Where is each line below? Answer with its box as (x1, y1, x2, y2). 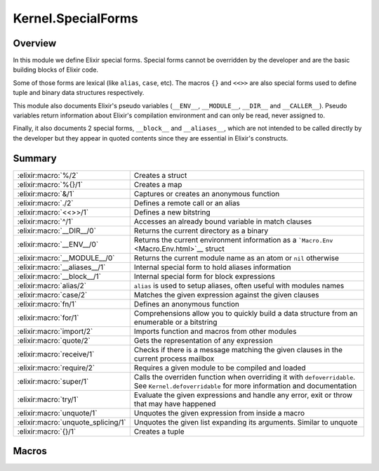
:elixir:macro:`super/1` (17, 376, 89, 386)
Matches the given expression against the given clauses (133, 290, 319, 299)
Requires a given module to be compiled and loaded (133, 363, 306, 373)
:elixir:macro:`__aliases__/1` (17, 262, 106, 272)
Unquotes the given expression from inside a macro (133, 408, 305, 418)
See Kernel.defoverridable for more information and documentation (133, 380, 357, 390)
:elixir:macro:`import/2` (17, 326, 93, 336)
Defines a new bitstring (133, 207, 211, 217)
